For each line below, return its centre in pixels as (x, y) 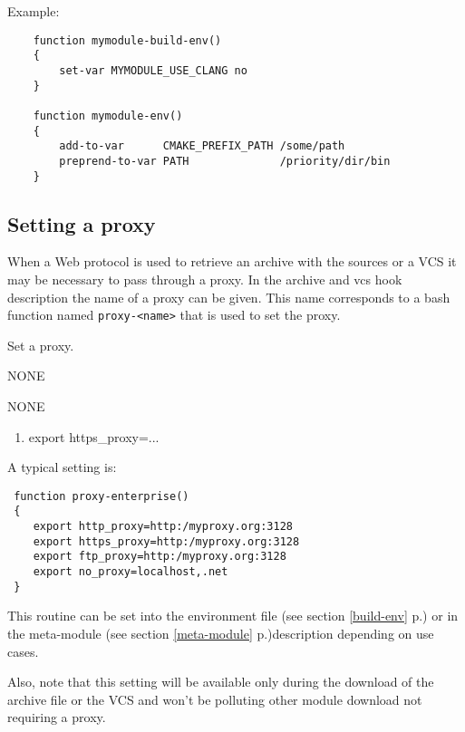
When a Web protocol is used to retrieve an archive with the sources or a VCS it (232, 261)
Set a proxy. (41, 345)
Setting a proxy (82, 223)
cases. (23, 651)
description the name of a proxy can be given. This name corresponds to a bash (229, 297)
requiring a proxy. (57, 717)
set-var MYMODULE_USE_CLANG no (153, 70)
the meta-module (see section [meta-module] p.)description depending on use (221, 633)
